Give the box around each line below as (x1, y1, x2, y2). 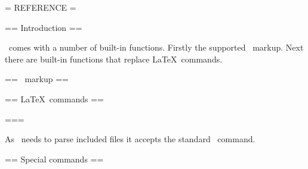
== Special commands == (5, 152, 104, 165)
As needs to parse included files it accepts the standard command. (5, 133, 255, 145)
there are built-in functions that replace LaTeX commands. (5, 52, 223, 65)
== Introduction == (5, 21, 82, 33)
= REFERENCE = (5, 1, 76, 13)
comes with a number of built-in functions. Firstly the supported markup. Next (8, 41, 304, 54)
